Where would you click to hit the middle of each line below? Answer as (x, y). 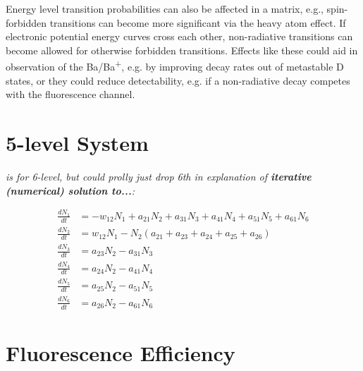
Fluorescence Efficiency (121, 352)
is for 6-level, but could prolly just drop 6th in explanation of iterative (159, 176)
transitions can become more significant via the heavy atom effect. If (198, 22)
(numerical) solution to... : (70, 190)
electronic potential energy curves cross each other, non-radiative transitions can (179, 36)
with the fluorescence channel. (70, 94)
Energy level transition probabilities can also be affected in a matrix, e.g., (165, 8)
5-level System (77, 142)
